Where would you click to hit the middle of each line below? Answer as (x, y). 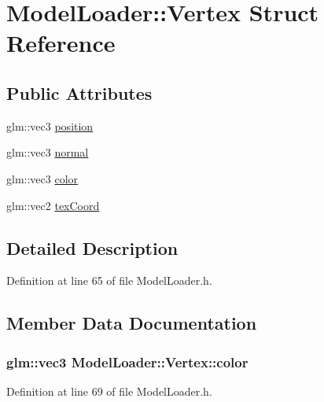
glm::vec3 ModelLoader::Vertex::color (127, 361)
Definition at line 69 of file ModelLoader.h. (109, 391)
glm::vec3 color (42, 178)
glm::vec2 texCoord (53, 205)
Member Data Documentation (132, 323)
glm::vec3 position (50, 125)
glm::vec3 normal (48, 152)
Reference (61, 43)
